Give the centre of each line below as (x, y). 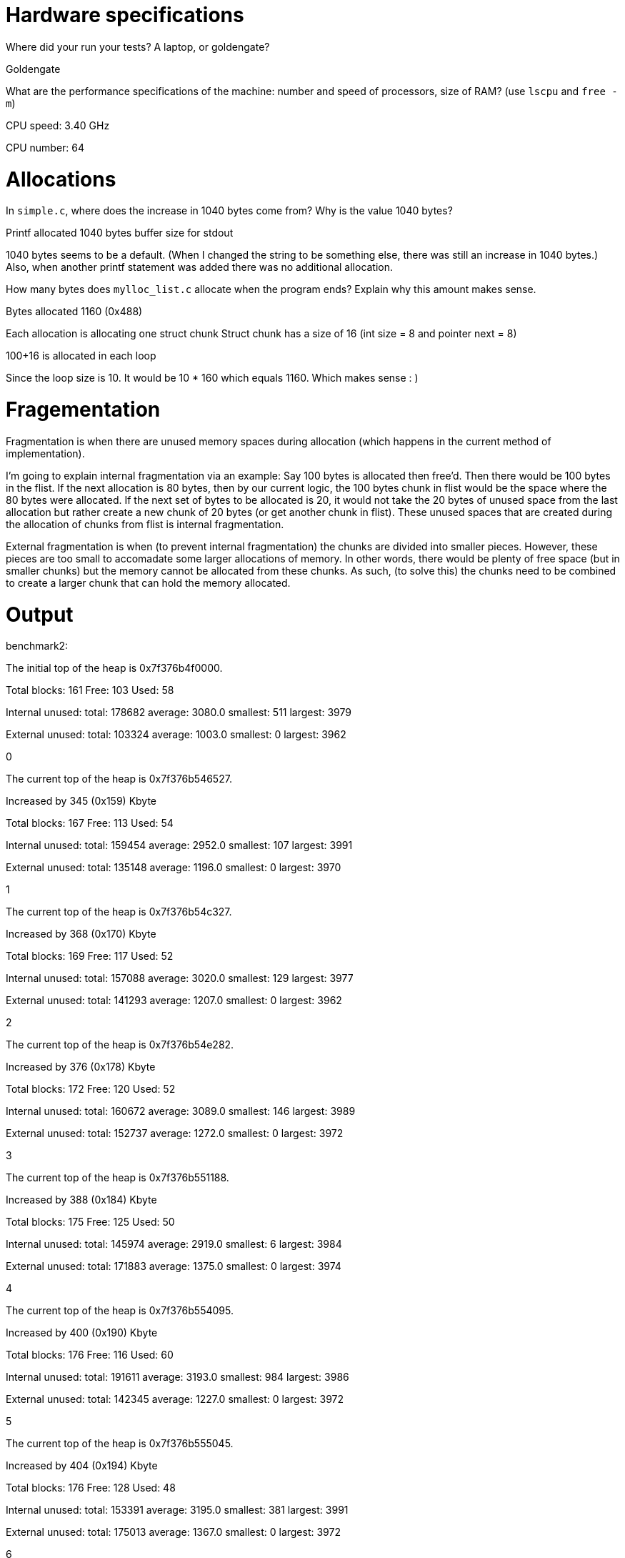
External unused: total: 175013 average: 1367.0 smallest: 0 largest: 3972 (173, 1532)
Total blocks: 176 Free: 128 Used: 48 (91, 1488)
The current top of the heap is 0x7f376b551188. (117, 1178)
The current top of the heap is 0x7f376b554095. (120, 1311)
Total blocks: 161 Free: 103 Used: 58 (90, 690)
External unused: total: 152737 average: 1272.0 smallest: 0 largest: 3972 (175, 1133)
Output (40, 614)
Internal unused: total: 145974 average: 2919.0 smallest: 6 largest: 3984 (174, 1244)
